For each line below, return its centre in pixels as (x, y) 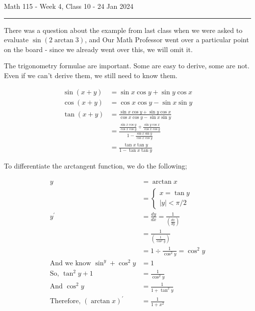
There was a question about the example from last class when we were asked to (123, 30)
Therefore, (65, 301)
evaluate (16, 40)
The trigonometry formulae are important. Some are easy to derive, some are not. (127, 66)
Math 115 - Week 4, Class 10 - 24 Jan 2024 (69, 6)
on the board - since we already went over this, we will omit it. (98, 49)
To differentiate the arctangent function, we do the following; (96, 165)
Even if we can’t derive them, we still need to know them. (91, 75)
